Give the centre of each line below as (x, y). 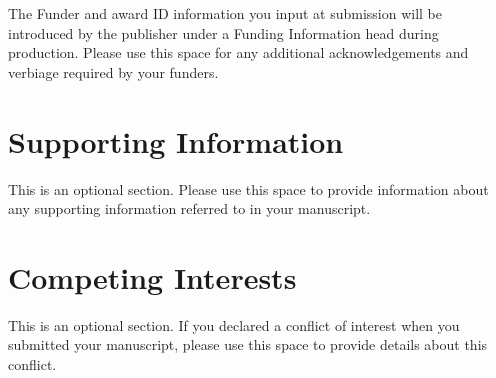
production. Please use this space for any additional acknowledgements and (238, 52)
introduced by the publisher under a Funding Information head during (223, 32)
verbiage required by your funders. (113, 71)
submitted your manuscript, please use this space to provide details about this (248, 344)
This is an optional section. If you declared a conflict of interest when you (234, 324)
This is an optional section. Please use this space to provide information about (248, 188)
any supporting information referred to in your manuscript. (189, 208)
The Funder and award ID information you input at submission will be (225, 13)
